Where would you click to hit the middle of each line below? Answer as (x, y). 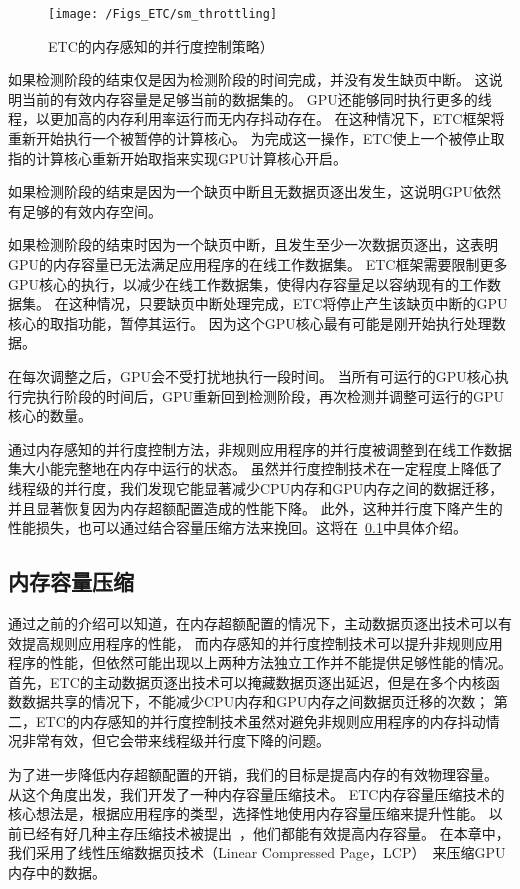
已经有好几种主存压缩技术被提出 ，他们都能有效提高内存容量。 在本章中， (265, 832)
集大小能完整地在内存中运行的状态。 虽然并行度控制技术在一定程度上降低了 (255, 468)
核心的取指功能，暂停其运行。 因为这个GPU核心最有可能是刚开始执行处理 (250, 322)
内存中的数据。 (57, 872)
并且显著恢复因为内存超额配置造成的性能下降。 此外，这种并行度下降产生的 (255, 507)
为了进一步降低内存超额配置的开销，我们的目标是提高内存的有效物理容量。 (253, 774)
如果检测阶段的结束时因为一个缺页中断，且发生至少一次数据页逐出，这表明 (253, 244)
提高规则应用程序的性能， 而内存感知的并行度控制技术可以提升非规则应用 (262, 642)
